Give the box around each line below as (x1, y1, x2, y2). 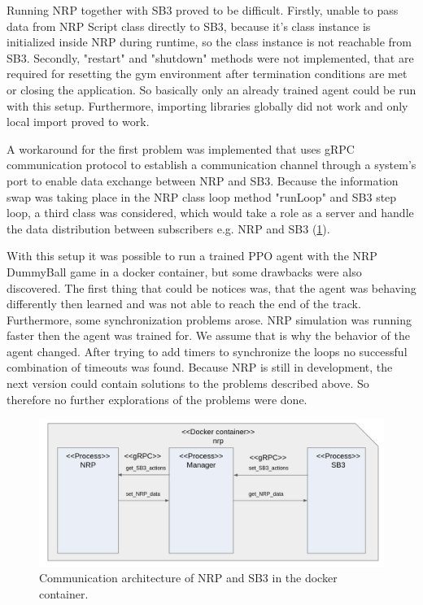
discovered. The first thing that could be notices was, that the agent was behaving (7, 279, 416, 296)
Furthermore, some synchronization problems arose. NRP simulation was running (7, 311, 412, 328)
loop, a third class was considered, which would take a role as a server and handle (7, 204, 414, 221)
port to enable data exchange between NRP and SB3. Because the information (7, 172, 399, 189)
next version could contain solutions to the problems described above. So (7, 375, 369, 392)
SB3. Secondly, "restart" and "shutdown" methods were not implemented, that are (7, 49, 414, 66)
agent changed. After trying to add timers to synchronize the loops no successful (7, 342, 408, 359)
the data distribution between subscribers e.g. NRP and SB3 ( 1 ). (7, 220, 330, 237)
